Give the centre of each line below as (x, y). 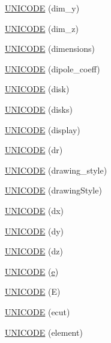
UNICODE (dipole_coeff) (52, 68)
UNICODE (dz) (34, 251)
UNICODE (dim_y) (42, 8)
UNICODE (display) (43, 129)
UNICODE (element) (44, 332)
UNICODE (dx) (34, 210)
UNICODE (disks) (39, 109)
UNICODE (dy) (34, 231)
